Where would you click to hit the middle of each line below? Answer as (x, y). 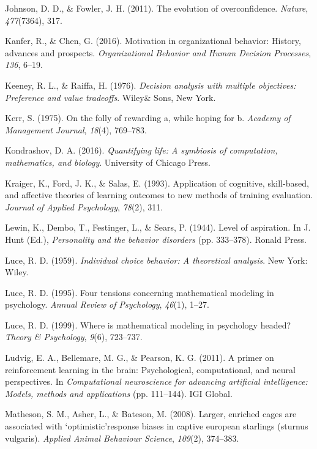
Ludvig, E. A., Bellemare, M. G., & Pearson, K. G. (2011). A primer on (140, 358)
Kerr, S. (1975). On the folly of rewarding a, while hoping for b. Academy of (148, 118)
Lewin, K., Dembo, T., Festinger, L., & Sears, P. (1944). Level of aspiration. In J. (158, 227)
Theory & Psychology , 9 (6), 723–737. (74, 337)
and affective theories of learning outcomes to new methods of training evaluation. (159, 195)
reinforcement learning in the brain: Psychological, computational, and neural (150, 369)
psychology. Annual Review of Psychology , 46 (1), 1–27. (107, 304)
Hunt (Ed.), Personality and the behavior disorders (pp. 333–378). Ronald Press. (156, 239)
